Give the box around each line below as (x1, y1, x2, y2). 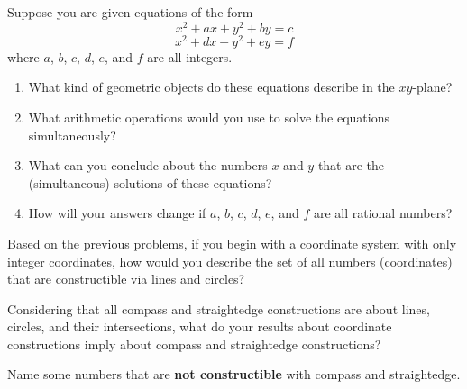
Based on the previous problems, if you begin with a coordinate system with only (7, 233, 457, 252)
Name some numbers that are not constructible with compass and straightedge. (7, 365, 461, 384)
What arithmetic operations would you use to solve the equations (28, 107, 389, 126)
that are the (317, 156, 385, 175)
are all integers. (147, 47, 233, 66)
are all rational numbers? (313, 204, 453, 222)
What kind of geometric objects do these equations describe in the (28, 77, 395, 96)
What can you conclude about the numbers (28, 156, 268, 175)
